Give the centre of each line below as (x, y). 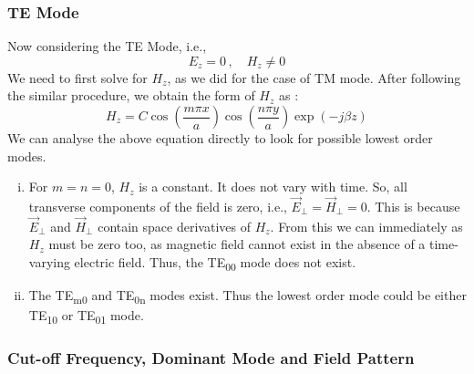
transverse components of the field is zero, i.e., (158, 206)
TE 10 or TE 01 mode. (86, 317)
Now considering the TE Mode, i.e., (107, 46)
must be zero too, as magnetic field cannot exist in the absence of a (237, 244)
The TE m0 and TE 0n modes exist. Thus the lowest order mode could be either (247, 296)
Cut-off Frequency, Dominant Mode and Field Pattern (211, 358)
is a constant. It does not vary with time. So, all (273, 187)
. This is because (413, 206)
